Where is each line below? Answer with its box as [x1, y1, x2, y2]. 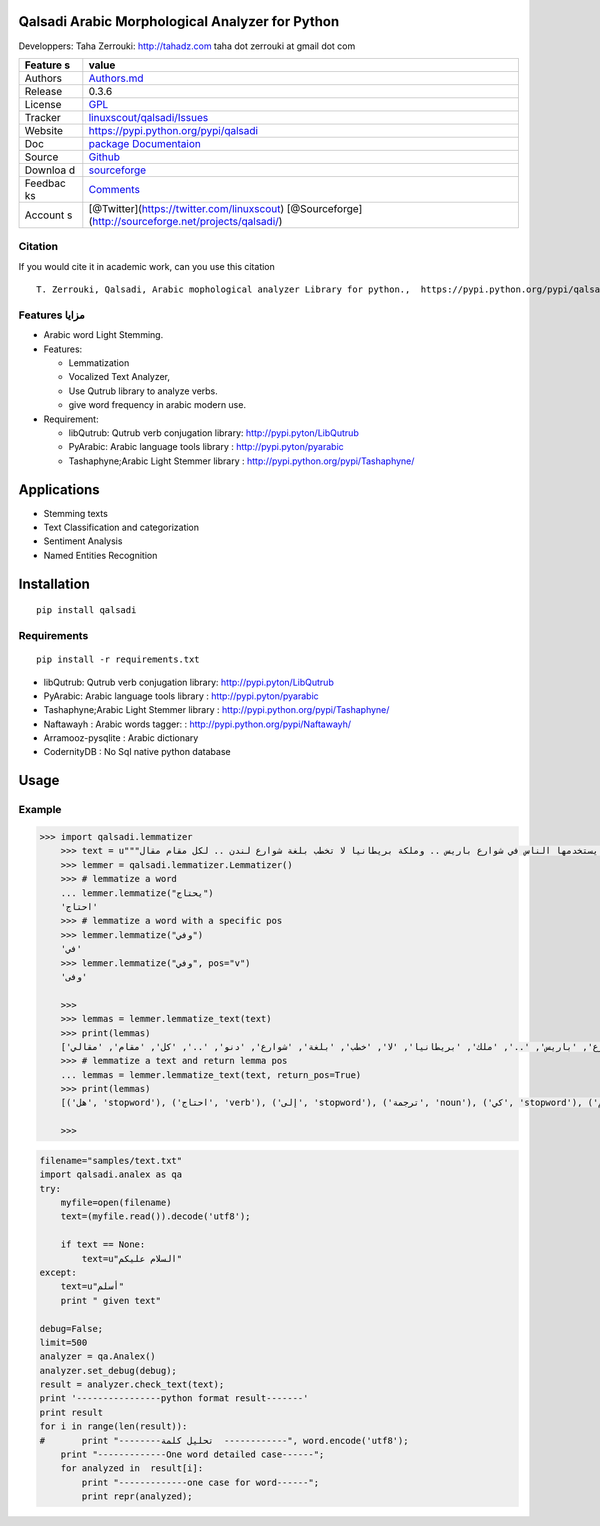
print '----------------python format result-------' [39, 1393, 309, 1404]
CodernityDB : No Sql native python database [43, 746, 231, 758]
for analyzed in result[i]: [60, 1463, 204, 1474]
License [24, 97, 62, 111]
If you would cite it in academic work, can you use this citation [18, 260, 275, 272]
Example [18, 803, 62, 817]
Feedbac [24, 176, 67, 190]
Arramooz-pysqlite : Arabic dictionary [43, 732, 199, 744]
